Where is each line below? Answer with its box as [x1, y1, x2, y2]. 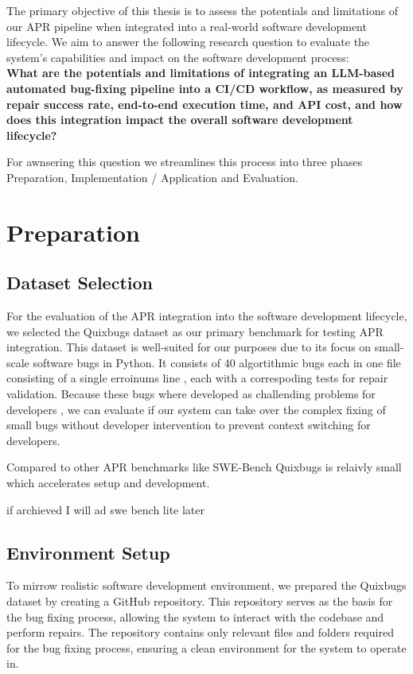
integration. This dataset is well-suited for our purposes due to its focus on [6, 339, 372, 355]
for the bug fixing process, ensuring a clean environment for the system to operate [6, 639, 407, 656]
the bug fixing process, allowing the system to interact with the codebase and [6, 608, 384, 625]
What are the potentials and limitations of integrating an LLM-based [6, 64, 395, 81]
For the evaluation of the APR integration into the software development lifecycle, [6, 308, 407, 324]
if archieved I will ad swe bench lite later [6, 501, 205, 517]
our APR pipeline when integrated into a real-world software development [6, 17, 367, 34]
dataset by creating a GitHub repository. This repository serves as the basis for [6, 593, 393, 610]
